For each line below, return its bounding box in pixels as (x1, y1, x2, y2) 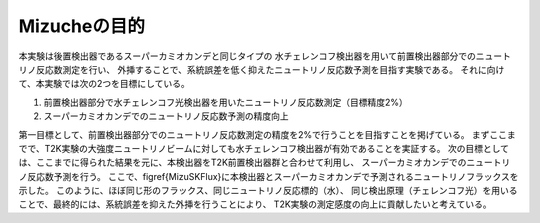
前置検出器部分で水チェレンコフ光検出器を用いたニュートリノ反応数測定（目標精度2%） (43, 96, 409, 108)
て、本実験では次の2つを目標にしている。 (18, 78, 190, 90)
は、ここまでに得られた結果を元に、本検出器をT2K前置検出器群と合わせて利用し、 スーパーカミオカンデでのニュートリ (18, 156, 511, 169)
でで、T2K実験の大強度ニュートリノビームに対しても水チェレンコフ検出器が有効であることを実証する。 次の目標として (18, 142, 510, 154)
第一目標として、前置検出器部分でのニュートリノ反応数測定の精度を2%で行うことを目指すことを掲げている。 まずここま (18, 128, 517, 140)
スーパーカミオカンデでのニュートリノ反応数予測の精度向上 (43, 110, 289, 122)
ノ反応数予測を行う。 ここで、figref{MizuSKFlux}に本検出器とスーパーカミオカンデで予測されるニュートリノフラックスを (18, 170, 519, 182)
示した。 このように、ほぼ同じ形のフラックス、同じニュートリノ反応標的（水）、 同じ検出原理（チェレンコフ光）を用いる (18, 185, 519, 197)
